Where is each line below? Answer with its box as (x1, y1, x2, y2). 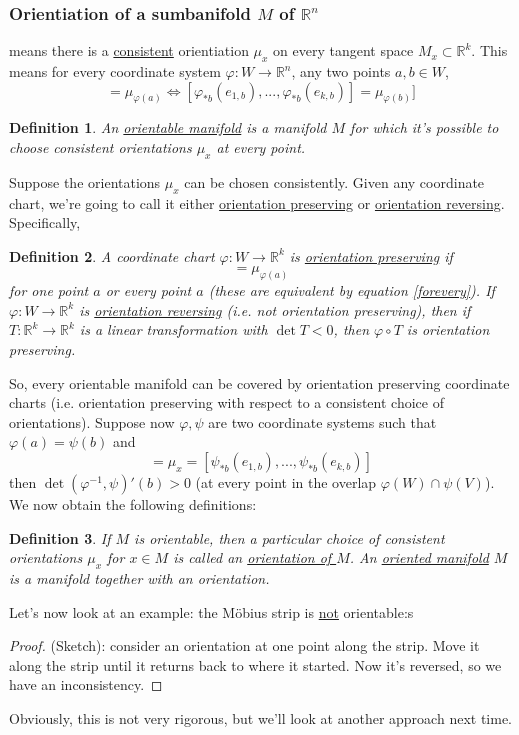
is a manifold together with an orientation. (9, 568, 270, 589)
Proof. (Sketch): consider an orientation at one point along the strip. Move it (9, 635, 480, 656)
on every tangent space (273, 40, 414, 61)
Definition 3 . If (9, 527, 111, 548)
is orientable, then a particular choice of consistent (134, 527, 445, 548)
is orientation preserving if (289, 245, 453, 266)
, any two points (291, 61, 391, 82)
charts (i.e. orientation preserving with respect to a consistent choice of (9, 392, 444, 413)
